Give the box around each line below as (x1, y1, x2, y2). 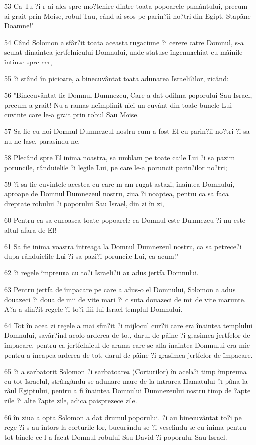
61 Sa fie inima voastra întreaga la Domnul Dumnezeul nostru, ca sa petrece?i (4, 241, 242, 252)
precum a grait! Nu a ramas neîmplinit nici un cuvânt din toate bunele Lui (4, 99, 232, 110)
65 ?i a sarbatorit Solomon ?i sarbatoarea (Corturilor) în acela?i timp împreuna (4, 366, 247, 377)
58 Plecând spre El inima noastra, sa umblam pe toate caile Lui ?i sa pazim (4, 152, 235, 163)
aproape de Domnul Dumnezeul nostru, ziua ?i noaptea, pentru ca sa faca (4, 188, 229, 198)
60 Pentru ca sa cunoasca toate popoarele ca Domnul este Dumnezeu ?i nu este (4, 215, 246, 225)
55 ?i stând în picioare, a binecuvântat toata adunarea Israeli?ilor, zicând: (4, 73, 229, 83)
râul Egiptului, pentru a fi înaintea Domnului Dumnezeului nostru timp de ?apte (4, 385, 251, 396)
